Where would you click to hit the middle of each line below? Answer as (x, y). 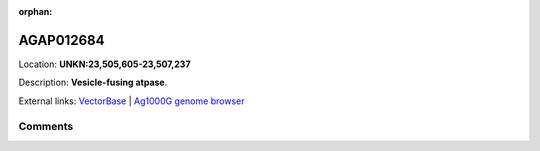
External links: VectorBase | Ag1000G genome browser (131, 101)
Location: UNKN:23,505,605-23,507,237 (104, 64)
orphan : (35, 11)
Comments (46, 127)
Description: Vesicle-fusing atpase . (93, 82)
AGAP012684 (61, 40)
